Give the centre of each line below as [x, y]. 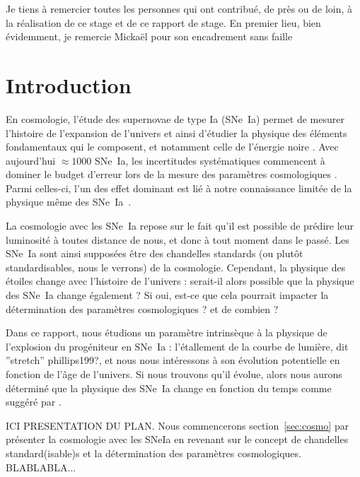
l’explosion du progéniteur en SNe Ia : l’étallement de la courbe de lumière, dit [177, 346]
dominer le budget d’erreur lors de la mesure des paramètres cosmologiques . [172, 174]
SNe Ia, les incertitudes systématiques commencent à [210, 160]
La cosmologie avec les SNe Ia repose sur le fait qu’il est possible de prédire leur [180, 226]
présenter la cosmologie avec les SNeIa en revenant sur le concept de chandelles [177, 439]
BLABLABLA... [41, 467]
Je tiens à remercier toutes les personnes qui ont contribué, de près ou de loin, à [179, 8]
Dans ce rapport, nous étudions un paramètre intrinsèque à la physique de [167, 332]
